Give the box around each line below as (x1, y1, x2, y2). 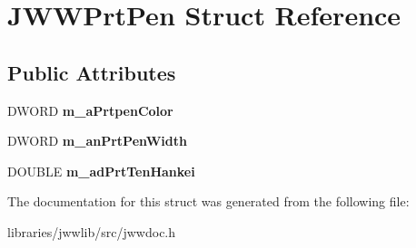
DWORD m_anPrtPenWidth (7, 131, 187, 150)
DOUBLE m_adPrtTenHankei (7, 161, 195, 180)
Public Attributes (7, 58, 176, 86)
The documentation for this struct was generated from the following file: (7, 192, 410, 211)
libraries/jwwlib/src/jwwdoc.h (7, 222, 176, 241)
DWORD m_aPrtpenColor (7, 100, 173, 119)
